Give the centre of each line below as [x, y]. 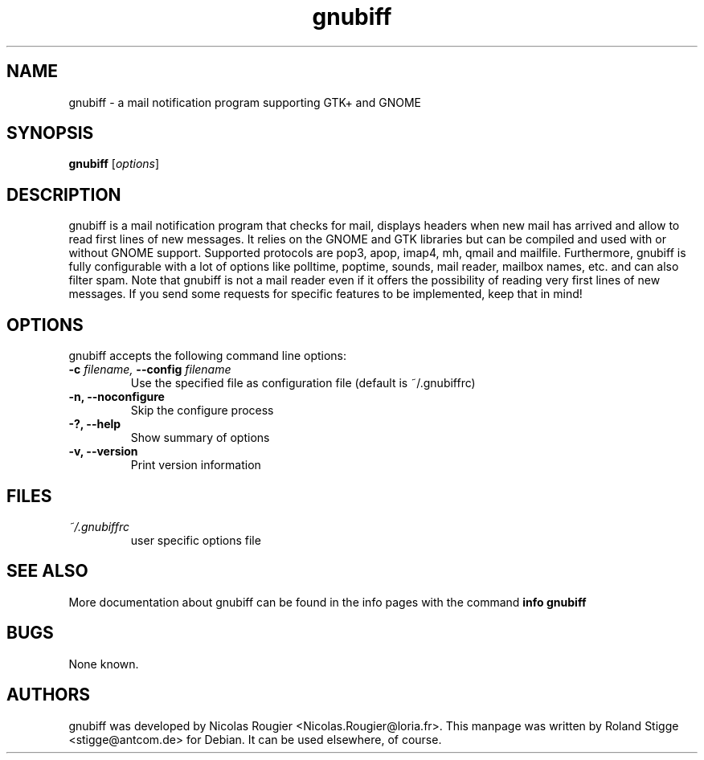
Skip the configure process [202, 411]
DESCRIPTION [64, 194]
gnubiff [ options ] [114, 164]
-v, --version [103, 452]
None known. [104, 664]
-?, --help [95, 424]
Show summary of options [200, 438]
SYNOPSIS [50, 133]
